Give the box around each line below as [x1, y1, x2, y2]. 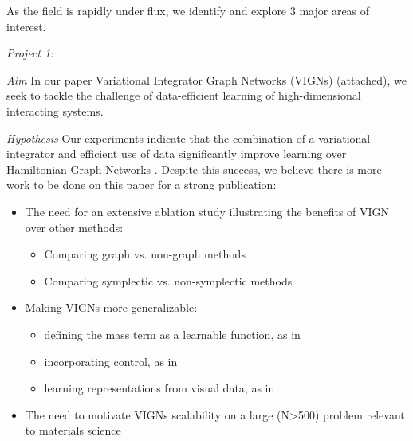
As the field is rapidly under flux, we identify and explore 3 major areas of [6, 2, 370, 18]
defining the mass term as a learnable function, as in [44, 325, 301, 342]
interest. [6, 18, 46, 34]
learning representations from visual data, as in [44, 380, 275, 396]
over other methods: [25, 219, 124, 235]
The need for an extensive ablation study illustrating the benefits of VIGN [25, 203, 390, 219]
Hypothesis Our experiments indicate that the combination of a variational [6, 129, 371, 146]
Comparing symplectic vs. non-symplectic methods [44, 272, 293, 289]
